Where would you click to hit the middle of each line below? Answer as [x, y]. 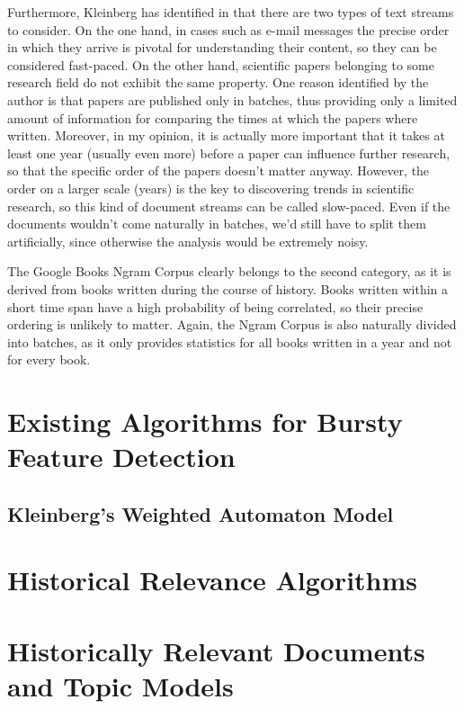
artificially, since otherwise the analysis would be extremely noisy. [188, 241]
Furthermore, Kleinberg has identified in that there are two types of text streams [231, 12]
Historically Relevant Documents [216, 650]
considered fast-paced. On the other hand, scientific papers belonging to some [221, 64]
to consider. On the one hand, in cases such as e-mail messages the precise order [228, 29]
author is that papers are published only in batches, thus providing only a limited [232, 99]
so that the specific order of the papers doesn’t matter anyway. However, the [219, 171]
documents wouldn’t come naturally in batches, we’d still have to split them [217, 224]
